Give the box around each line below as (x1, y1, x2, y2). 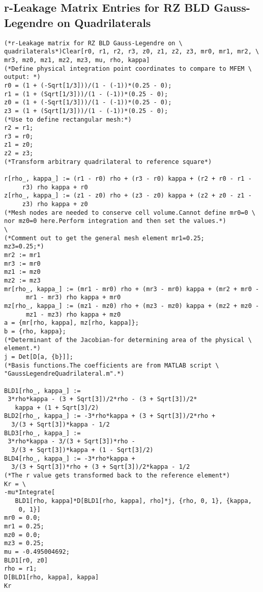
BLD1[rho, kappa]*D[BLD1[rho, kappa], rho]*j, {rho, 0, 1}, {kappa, (15, 497, 252, 505)
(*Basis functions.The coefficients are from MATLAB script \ (4, 361, 219, 369)
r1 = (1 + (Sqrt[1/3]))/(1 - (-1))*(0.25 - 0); (4, 90, 168, 98)
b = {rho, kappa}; (4, 327, 66, 335)
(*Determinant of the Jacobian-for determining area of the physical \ (4, 336, 252, 344)
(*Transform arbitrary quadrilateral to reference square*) (4, 158, 212, 165)
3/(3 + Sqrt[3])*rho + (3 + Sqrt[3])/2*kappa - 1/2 (11, 463, 190, 471)
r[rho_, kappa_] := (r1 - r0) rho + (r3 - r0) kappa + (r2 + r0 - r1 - (4, 175, 252, 183)
